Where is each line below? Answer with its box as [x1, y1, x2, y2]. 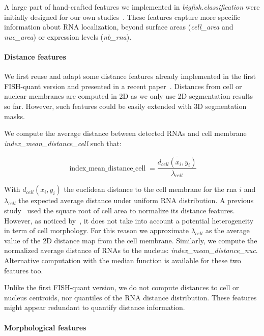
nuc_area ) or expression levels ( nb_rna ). [4, 31, 132, 42]
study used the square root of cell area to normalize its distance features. [4, 205, 235, 215]
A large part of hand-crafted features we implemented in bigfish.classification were [4, 2, 260, 12]
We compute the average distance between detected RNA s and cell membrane [4, 128, 247, 138]
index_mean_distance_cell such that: [4, 137, 122, 148]
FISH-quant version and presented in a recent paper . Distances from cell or [4, 80, 242, 91]
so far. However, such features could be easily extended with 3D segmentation [4, 100, 247, 111]
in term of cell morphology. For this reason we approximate [4, 225, 189, 236]
